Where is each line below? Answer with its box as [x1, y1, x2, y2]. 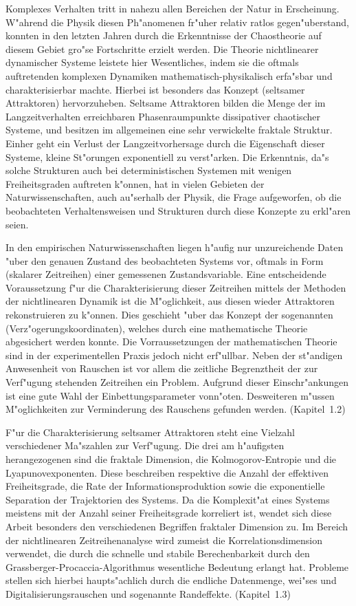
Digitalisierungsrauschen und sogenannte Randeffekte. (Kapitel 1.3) [5, 586, 291, 600]
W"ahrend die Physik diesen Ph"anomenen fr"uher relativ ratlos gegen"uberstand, [5, 14, 349, 29]
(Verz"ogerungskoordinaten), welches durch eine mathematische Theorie [5, 321, 308, 335]
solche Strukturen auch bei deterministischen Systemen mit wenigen [5, 163, 292, 177]
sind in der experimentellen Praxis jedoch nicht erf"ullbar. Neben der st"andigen [5, 347, 343, 362]
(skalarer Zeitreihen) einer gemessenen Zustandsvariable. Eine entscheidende [5, 267, 326, 281]
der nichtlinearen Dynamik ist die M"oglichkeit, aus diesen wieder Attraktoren [5, 294, 335, 308]
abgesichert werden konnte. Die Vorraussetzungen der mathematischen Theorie [5, 334, 337, 349]
